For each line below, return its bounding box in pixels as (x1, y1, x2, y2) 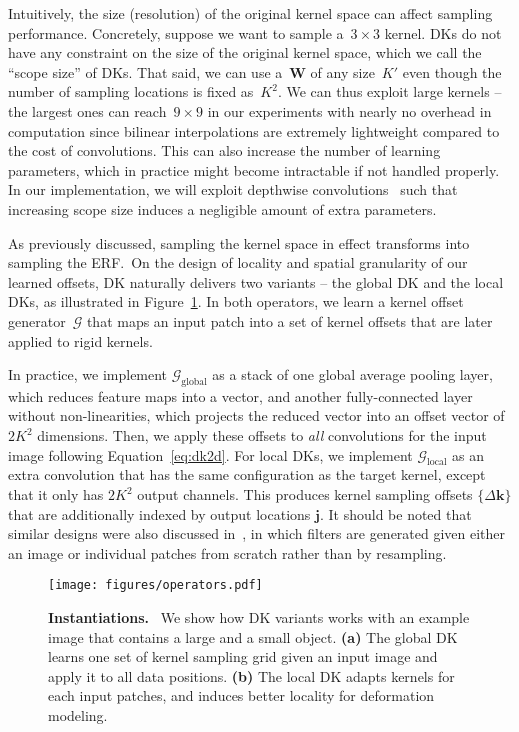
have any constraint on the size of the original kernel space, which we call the (8, 42, 482, 63)
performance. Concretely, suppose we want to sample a (8, 22, 344, 43)
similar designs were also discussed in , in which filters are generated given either (8, 523, 506, 544)
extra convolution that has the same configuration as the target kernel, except (8, 464, 486, 485)
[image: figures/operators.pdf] (48, 578, 263, 593)
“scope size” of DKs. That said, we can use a (8, 61, 283, 82)
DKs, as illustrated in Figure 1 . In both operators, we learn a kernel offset (8, 291, 464, 312)
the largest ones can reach (8, 100, 167, 121)
